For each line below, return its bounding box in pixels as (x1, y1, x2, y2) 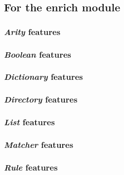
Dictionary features (4, 70, 83, 83)
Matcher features (4, 138, 74, 150)
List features (4, 116, 55, 128)
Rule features (4, 161, 58, 173)
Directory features (4, 93, 78, 105)
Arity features (4, 25, 61, 37)
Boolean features (4, 48, 71, 60)
